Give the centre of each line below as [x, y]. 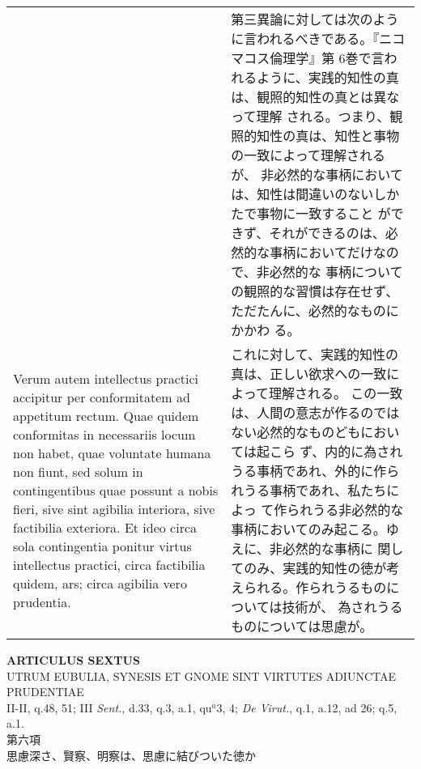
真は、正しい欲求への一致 [309, 374]
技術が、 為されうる [342, 607]
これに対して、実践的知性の [315, 354]
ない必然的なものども [296, 432]
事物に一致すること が [324, 213]
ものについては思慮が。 [302, 626]
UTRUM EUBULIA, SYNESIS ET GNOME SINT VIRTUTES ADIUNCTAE [201, 676]
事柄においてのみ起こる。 [308, 529]
